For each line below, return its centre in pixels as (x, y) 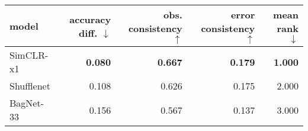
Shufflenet (30, 86)
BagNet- (27, 103)
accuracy (90, 19)
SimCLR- (29, 55)
